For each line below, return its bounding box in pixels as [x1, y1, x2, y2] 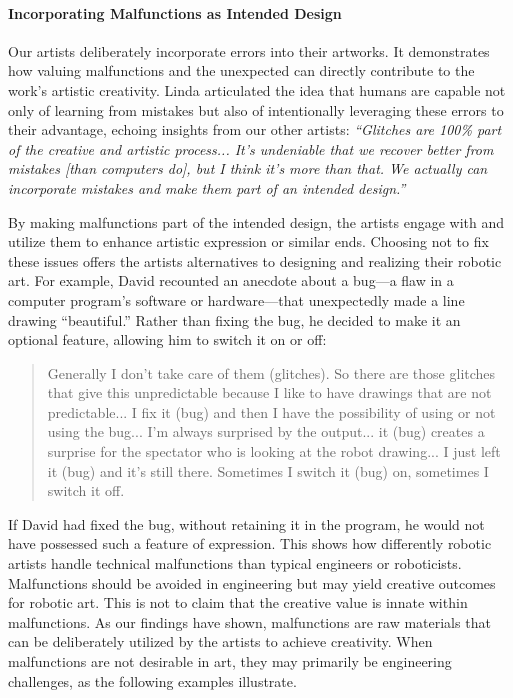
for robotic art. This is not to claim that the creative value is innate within [8, 592, 468, 613]
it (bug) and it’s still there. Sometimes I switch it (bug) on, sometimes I [47, 460, 489, 481]
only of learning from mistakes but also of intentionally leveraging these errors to [8, 99, 504, 120]
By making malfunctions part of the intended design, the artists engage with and [8, 211, 505, 232]
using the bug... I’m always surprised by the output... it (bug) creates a [47, 421, 485, 442]
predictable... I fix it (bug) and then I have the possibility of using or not [47, 401, 496, 422]
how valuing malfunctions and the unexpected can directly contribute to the [8, 60, 475, 81]
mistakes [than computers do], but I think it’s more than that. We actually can [8, 158, 488, 179]
